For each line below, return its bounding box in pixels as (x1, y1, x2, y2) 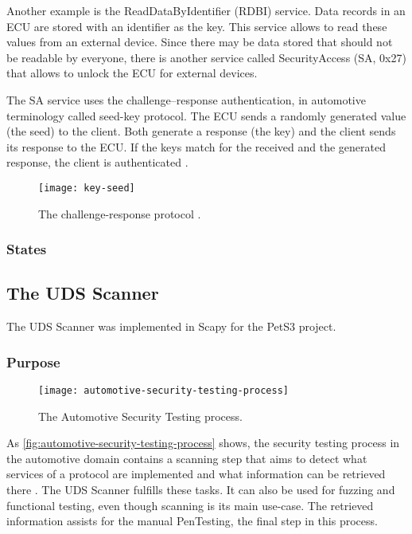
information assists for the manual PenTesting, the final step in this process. (6, 512, 378, 529)
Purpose (6, 351, 60, 371)
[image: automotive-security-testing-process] (38, 385, 289, 397)
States (6, 239, 47, 259)
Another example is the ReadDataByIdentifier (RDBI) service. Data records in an (6, 2, 406, 18)
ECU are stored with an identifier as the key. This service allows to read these (6, 18, 387, 34)
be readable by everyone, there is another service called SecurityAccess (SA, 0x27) (6, 49, 406, 65)
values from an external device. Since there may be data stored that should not (6, 33, 393, 50)
